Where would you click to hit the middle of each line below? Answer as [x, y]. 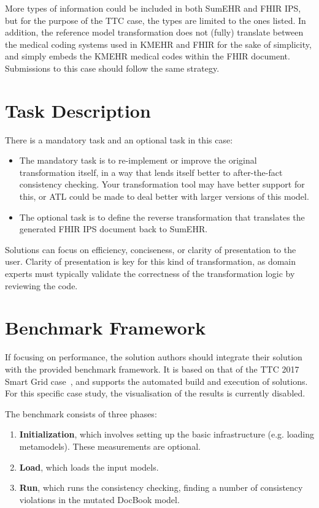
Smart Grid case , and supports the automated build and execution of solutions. [156, 381]
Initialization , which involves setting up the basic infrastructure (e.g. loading [167, 434]
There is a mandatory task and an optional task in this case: [119, 139]
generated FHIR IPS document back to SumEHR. [113, 229]
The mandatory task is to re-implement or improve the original [138, 160]
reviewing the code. [41, 285]
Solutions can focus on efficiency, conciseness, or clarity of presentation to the [151, 249]
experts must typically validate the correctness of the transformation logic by [150, 274]
